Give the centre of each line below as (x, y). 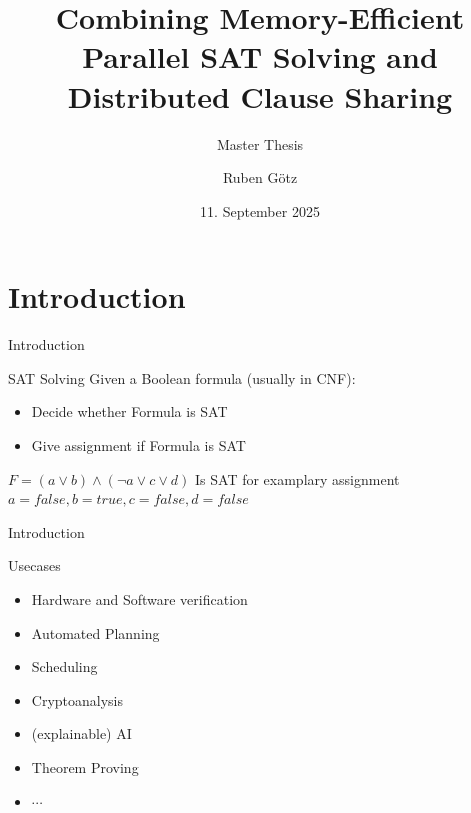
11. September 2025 (260, 210)
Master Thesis (260, 143)
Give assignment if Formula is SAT (138, 445)
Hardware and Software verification (139, 598)
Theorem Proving (85, 766)
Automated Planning (95, 632)
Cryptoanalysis (77, 699)
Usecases (34, 565)
